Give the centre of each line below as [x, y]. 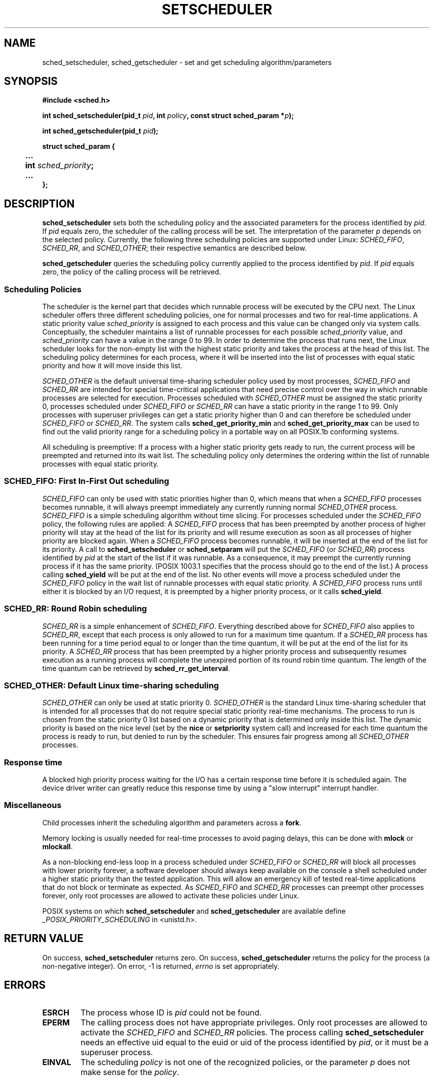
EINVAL [57, 1062]
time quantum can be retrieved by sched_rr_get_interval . [136, 668]
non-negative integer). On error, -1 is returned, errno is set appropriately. [161, 966]
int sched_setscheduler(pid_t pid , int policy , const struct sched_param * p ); [168, 116]
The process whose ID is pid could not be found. [171, 1013]
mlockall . [57, 846]
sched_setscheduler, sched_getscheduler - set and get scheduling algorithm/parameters [187, 62]
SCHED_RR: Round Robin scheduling [76, 609]
